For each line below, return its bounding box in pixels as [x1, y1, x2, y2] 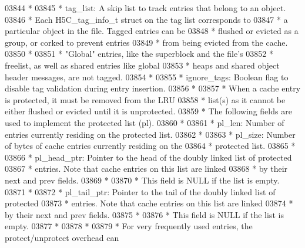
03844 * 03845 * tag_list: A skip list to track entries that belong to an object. [5, 2, 286, 13]
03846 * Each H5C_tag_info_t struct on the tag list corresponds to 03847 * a [5, 13, 288, 25]
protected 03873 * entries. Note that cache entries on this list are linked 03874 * [5, 197, 293, 209]
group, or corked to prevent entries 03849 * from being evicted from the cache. [5, 36, 288, 48]
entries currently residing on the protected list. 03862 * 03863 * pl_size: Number [5, 128, 296, 140]
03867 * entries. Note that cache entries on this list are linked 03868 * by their [5, 162, 288, 175]
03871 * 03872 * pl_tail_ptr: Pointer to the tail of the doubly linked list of [5, 185, 276, 198]
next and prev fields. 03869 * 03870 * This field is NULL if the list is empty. [5, 174, 280, 186]
